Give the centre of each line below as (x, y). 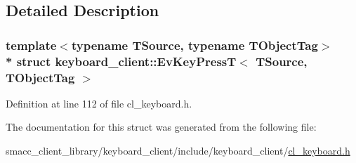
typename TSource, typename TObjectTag (195, 45)
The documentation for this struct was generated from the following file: (161, 127)
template (31, 45)
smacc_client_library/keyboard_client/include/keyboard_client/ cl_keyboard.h (178, 151)
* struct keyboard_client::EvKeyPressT (121, 61)
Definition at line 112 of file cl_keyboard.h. (99, 103)
